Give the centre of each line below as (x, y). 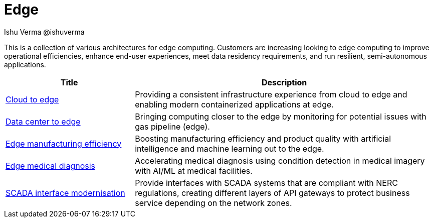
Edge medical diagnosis (51, 165)
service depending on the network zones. (213, 203)
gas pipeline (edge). (172, 126)
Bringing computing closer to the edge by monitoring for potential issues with (281, 116)
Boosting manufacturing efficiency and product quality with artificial (263, 138)
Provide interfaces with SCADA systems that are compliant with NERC (266, 183)
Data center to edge (43, 121)
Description (284, 82)
